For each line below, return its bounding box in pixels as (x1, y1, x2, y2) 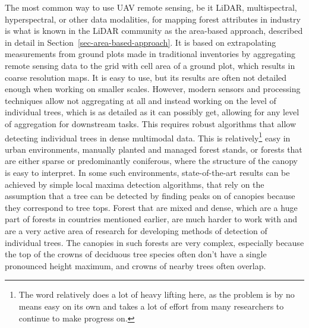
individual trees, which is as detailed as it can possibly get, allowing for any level (5, 106, 299, 118)
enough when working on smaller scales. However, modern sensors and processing (5, 83, 301, 95)
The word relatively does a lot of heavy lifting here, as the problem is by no (18, 288, 295, 301)
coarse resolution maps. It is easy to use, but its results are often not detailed (5, 71, 287, 83)
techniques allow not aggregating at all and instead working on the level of (5, 94, 276, 106)
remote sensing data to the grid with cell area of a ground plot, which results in (5, 59, 295, 71)
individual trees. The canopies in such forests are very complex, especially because (5, 236, 304, 248)
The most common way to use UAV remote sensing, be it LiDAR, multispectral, (5, 1, 297, 13)
